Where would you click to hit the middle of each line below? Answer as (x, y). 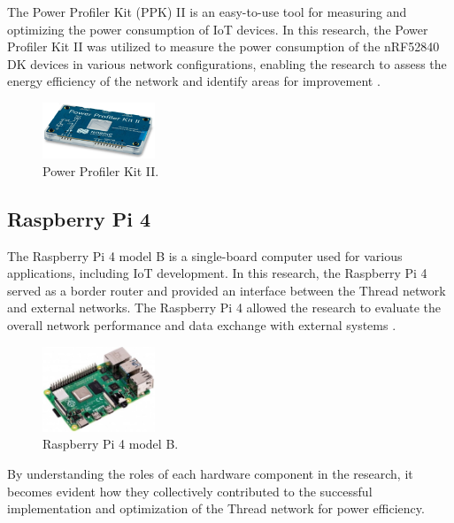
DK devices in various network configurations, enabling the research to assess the (227, 63)
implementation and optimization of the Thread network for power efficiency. (216, 508)
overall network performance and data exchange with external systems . (202, 325)
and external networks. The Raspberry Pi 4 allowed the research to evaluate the (224, 308)
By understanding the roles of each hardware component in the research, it (210, 473)
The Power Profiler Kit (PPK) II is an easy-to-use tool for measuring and (207, 12)
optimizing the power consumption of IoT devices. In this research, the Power (218, 29)
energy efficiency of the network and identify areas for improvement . (194, 81)
